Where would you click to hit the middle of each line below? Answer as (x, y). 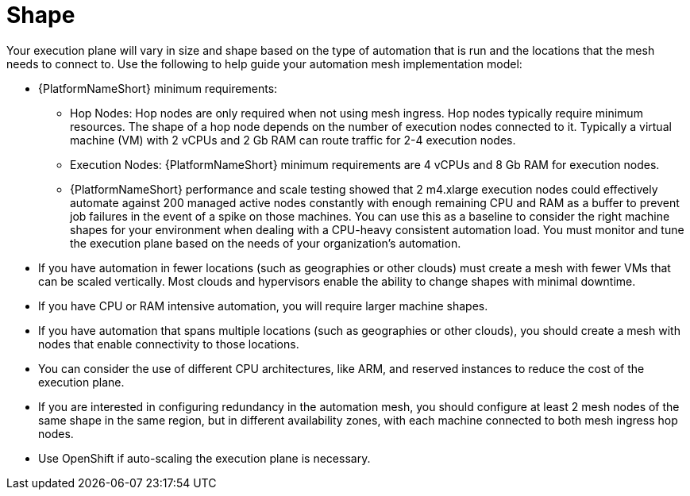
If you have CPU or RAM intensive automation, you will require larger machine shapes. (263, 306)
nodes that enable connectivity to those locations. (169, 344)
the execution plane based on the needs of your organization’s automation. (266, 243)
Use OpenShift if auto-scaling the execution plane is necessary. (204, 458)
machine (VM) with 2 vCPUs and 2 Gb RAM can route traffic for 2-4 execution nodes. (293, 140)
